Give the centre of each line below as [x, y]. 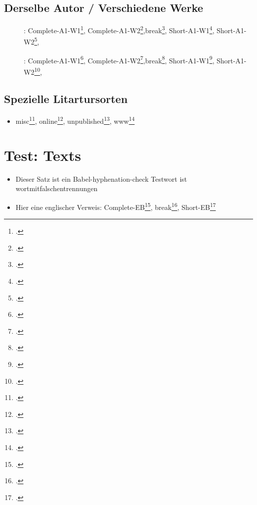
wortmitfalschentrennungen [57, 188]
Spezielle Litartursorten [66, 98]
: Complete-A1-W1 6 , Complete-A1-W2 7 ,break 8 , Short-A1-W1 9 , [119, 59]
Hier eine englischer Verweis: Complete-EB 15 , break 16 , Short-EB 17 [116, 206]
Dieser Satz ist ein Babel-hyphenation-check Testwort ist [101, 178]
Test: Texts [43, 155]
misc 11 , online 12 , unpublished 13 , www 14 [75, 120]
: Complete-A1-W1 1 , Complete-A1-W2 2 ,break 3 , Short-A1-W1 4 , [119, 29]
